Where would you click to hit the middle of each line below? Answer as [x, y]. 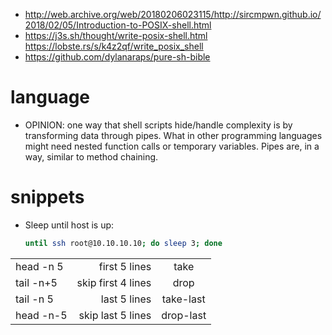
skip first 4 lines [114, 282]
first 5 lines [125, 266]
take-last [183, 299]
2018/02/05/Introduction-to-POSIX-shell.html [118, 25]
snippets [47, 197]
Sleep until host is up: [69, 225]
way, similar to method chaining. [91, 156]
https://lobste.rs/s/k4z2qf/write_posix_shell [114, 46]
